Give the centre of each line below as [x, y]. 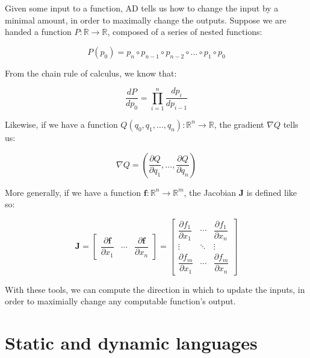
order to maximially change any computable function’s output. [120, 301]
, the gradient [239, 124]
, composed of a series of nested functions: [185, 32]
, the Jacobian [210, 192]
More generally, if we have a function [73, 192]
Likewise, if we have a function [61, 124]
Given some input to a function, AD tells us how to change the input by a [142, 8]
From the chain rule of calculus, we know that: [91, 73]
